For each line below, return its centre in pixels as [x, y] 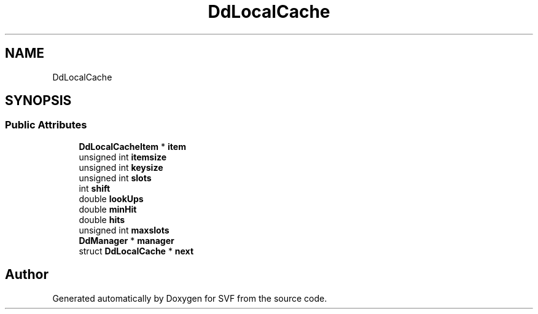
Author [27, 275]
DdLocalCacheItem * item [132, 146]
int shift [95, 188]
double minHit [108, 209]
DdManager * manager [127, 240]
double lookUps [111, 198]
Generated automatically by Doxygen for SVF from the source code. [190, 298]
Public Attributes [46, 125]
